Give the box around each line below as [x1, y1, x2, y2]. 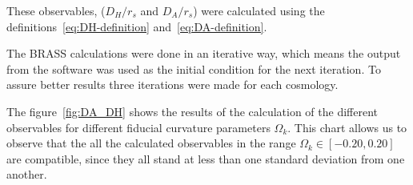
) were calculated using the [193, 2, 325, 18]
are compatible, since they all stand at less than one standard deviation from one [6, 150, 405, 167]
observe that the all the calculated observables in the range [6, 135, 296, 151]
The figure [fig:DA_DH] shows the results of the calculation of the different [6, 103, 378, 119]
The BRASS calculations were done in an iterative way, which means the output [6, 45, 401, 62]
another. [6, 166, 47, 183]
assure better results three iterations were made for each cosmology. [6, 76, 339, 93]
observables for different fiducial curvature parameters [6, 119, 271, 135]
